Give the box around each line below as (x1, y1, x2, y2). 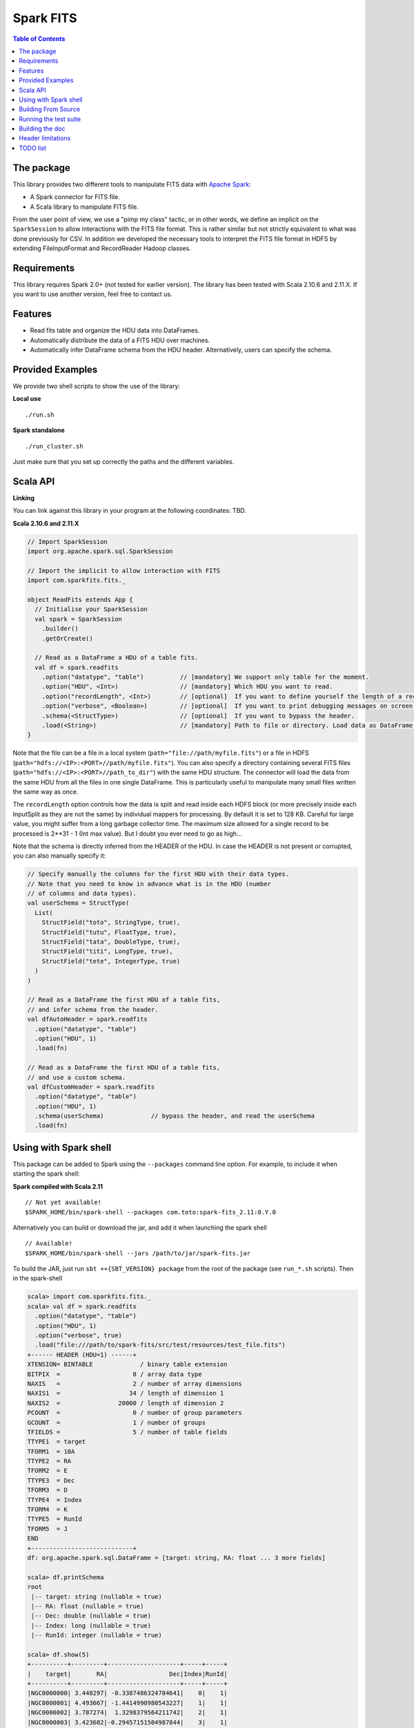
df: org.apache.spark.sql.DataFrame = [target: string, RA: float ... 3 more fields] (27, 1554, 326, 1561)
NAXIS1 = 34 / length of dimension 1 (27, 1389, 224, 1398)
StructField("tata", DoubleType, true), (41, 938, 181, 946)
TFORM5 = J (27, 1525, 68, 1532)
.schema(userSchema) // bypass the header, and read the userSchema (34, 1112, 315, 1120)
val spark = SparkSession (34, 615, 122, 623)
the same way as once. (12, 787, 79, 796)
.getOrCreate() (41, 635, 93, 642)
